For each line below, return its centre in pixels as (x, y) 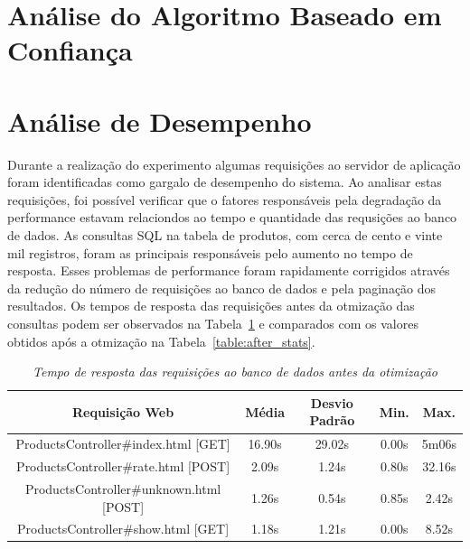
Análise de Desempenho (160, 121)
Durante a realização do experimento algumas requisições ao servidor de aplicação (234, 164)
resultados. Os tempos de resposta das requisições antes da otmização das (211, 306)
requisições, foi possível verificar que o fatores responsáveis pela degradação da (225, 199)
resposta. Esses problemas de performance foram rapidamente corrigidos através (229, 270)
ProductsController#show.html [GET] (123, 529)
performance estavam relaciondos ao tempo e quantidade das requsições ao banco (232, 217)
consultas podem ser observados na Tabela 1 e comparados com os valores (213, 324)
